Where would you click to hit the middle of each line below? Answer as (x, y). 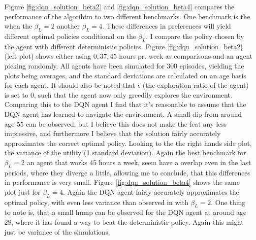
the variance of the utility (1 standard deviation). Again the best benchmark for (125, 153)
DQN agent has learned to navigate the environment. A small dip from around (123, 114)
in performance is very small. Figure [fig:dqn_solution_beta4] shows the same (122, 182)
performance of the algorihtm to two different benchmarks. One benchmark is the (127, 16)
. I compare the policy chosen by (195, 36)
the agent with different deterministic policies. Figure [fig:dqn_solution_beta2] (124, 46)
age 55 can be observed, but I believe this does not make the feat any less (116, 123)
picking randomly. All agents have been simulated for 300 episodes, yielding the (124, 65)
